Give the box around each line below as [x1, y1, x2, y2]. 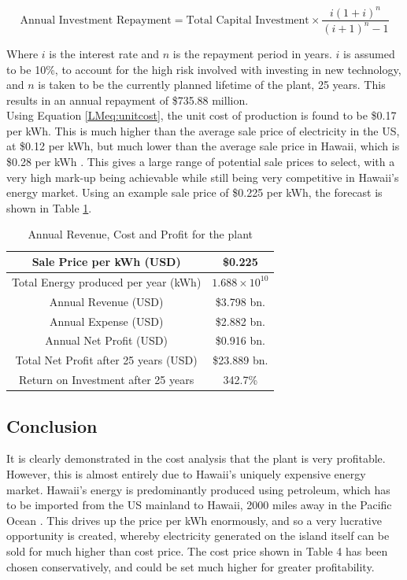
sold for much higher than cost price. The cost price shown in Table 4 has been [6, 542, 388, 559]
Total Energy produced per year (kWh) [12, 273, 202, 290]
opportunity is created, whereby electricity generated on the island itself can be [6, 527, 390, 544]
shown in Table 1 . [6, 199, 92, 216]
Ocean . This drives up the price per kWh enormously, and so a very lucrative [6, 512, 382, 528]
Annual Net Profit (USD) [45, 332, 168, 349]
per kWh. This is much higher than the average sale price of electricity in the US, [6, 122, 400, 139]
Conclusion [6, 413, 98, 438]
